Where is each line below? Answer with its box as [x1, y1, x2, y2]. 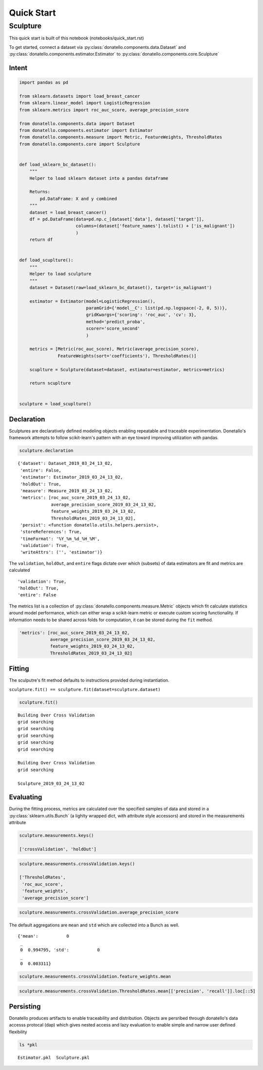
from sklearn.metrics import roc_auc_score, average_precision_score [19, 107, 189, 112]
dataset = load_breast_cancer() [29, 210, 107, 215]
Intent [9, 63, 28, 72]
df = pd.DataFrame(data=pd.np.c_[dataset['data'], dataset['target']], [29, 216, 205, 222]
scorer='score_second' [86, 326, 140, 332]
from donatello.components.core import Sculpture [19, 141, 140, 147]
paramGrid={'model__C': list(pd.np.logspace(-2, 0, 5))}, [86, 305, 227, 311]
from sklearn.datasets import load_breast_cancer [19, 93, 140, 99]
